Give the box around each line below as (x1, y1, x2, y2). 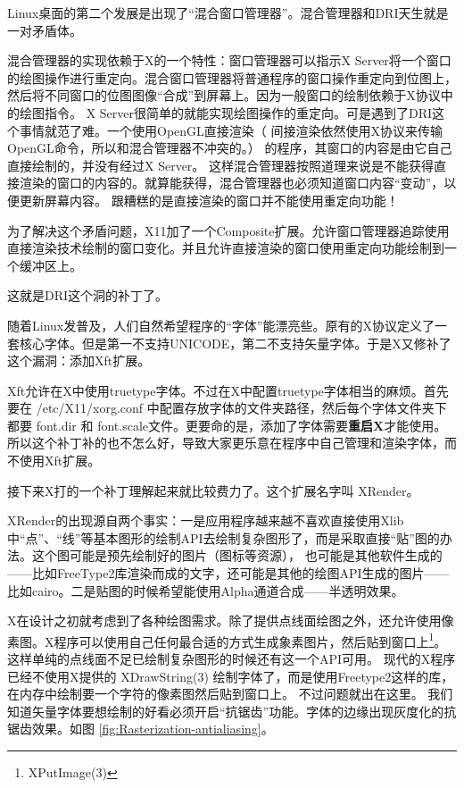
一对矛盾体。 (7, 21, 82, 39)
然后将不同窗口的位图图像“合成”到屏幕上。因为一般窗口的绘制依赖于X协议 (7, 86, 441, 105)
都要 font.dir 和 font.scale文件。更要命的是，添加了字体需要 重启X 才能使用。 (7, 415, 447, 434)
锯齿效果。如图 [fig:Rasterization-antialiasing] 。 (7, 719, 274, 738)
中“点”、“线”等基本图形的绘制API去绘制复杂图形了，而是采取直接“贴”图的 (7, 528, 440, 547)
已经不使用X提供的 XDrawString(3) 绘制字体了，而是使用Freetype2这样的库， (7, 666, 454, 685)
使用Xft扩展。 (19, 451, 101, 470)
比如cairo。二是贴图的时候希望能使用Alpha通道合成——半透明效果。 (7, 581, 404, 599)
